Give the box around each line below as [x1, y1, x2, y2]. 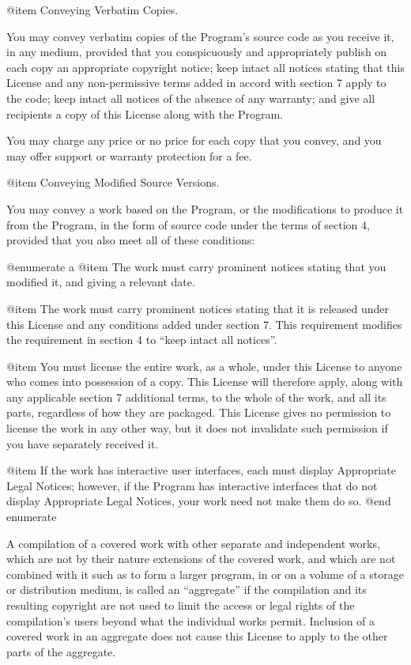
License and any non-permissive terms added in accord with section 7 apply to [6, 74, 386, 91]
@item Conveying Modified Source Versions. [6, 174, 220, 191]
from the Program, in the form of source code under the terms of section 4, [6, 216, 370, 232]
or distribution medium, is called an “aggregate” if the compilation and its [6, 581, 367, 598]
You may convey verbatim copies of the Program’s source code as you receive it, [6, 28, 394, 44]
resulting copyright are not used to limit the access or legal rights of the [6, 597, 355, 613]
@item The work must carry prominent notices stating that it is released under [6, 300, 389, 316]
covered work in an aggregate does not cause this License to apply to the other [6, 628, 388, 644]
